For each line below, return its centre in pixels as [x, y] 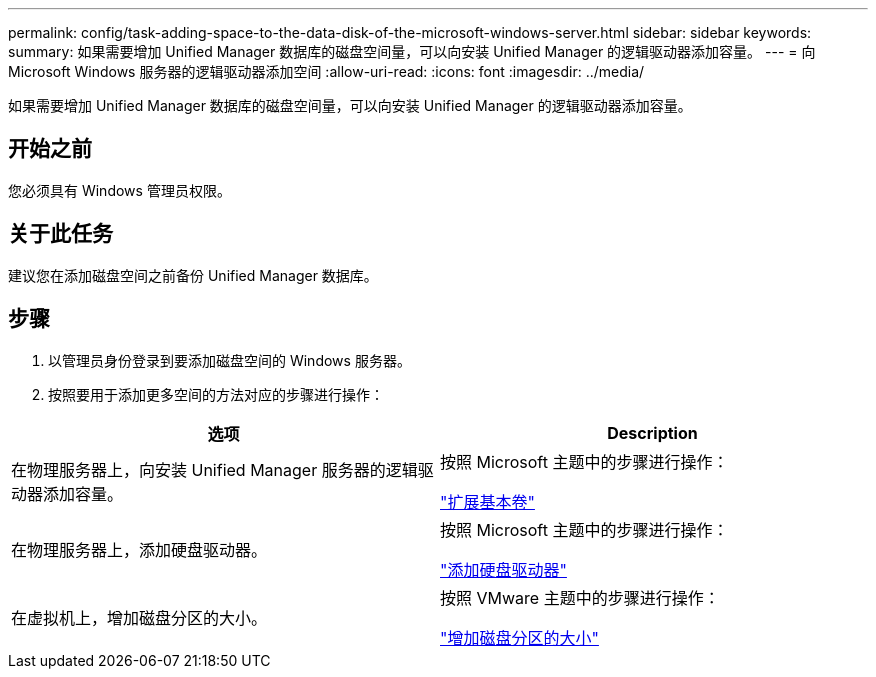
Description [652, 432]
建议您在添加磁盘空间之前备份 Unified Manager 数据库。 [193, 275]
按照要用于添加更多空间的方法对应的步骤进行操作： [216, 394]
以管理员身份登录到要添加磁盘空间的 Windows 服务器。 [229, 360]
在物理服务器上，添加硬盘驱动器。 [139, 549]
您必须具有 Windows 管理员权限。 [119, 190]
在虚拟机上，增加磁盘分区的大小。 [139, 617]
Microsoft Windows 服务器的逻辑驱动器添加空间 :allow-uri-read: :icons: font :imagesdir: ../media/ [326, 71]
